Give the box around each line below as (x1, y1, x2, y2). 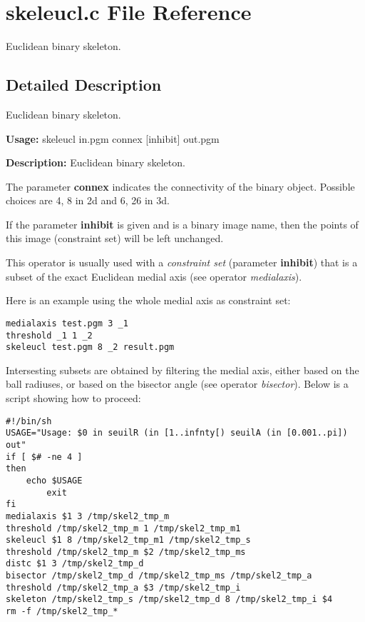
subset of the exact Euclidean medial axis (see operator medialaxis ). (6, 269, 302, 284)
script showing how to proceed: (6, 391, 141, 406)
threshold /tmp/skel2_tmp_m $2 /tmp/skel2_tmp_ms (6, 546, 246, 557)
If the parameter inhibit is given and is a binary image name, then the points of (6, 216, 359, 231)
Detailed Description (6, 74, 162, 96)
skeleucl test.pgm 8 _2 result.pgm (6, 342, 175, 353)
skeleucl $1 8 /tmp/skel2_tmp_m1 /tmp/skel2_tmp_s (6, 535, 251, 546)
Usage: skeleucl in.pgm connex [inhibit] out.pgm (6, 131, 220, 146)
